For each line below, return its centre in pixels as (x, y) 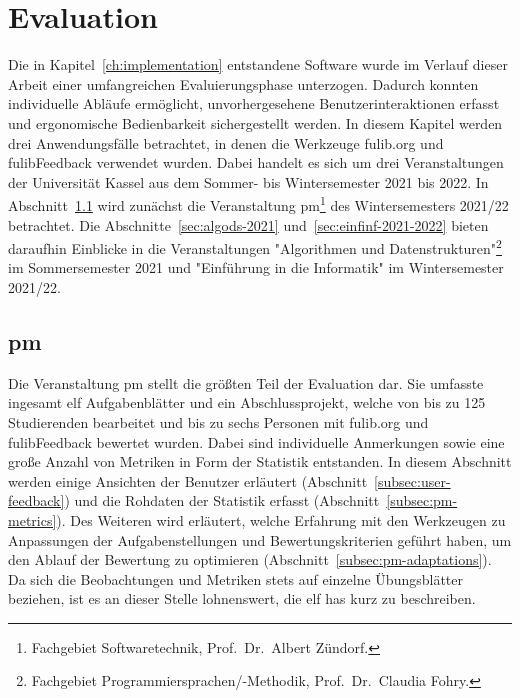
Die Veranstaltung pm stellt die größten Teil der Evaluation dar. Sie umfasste (246, 382)
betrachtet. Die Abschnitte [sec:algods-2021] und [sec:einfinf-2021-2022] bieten (248, 224)
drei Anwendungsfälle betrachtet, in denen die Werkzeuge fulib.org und (226, 142)
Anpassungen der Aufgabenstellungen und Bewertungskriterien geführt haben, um (260, 539)
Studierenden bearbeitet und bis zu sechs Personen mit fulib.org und (218, 421)
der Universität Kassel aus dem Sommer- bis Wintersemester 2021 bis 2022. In (248, 181)
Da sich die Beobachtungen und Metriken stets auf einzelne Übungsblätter (235, 578)
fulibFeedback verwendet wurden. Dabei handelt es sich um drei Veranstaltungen (256, 162)
